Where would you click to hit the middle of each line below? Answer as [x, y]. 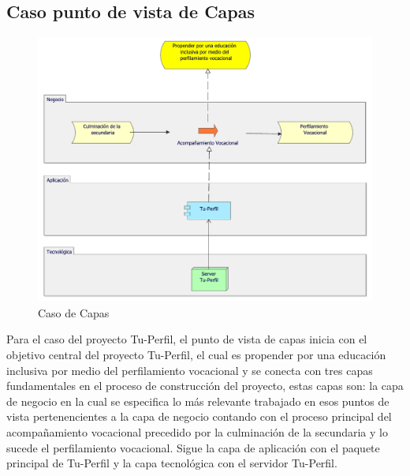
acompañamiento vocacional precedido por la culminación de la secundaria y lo [197, 431]
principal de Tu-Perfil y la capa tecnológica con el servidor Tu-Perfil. [172, 463]
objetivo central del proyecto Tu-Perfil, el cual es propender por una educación [196, 354]
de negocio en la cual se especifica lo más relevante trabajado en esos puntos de [198, 401]
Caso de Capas [74, 312]
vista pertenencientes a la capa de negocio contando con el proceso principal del [199, 416]
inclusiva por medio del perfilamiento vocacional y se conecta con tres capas [190, 370]
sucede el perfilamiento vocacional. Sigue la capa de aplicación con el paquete [193, 447]
